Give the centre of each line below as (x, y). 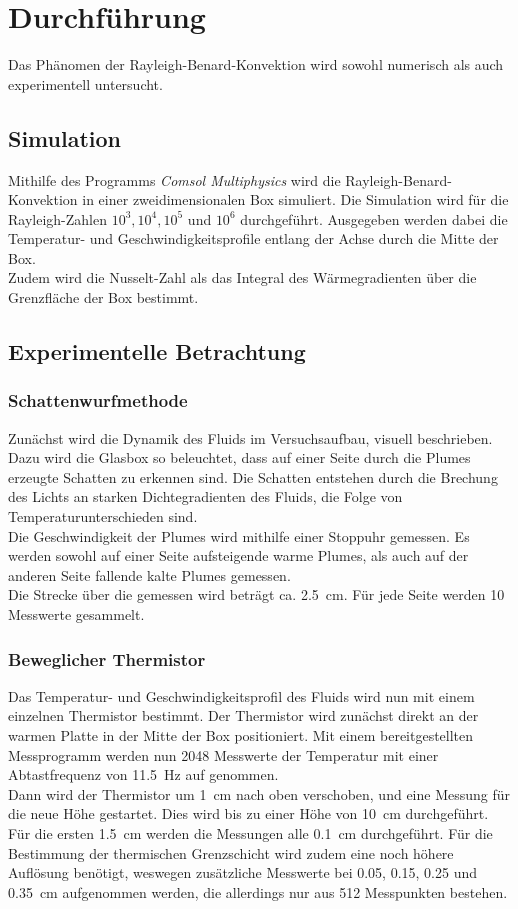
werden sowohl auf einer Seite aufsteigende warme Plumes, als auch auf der (238, 555)
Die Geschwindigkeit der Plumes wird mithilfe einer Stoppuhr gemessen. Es (239, 535)
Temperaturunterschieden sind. (103, 516)
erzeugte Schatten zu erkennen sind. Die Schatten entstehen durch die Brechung (253, 476)
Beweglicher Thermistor (107, 658)
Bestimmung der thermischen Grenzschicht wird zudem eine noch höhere (231, 852)
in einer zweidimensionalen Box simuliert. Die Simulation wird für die (295, 199)
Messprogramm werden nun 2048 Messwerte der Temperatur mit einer (223, 754)
